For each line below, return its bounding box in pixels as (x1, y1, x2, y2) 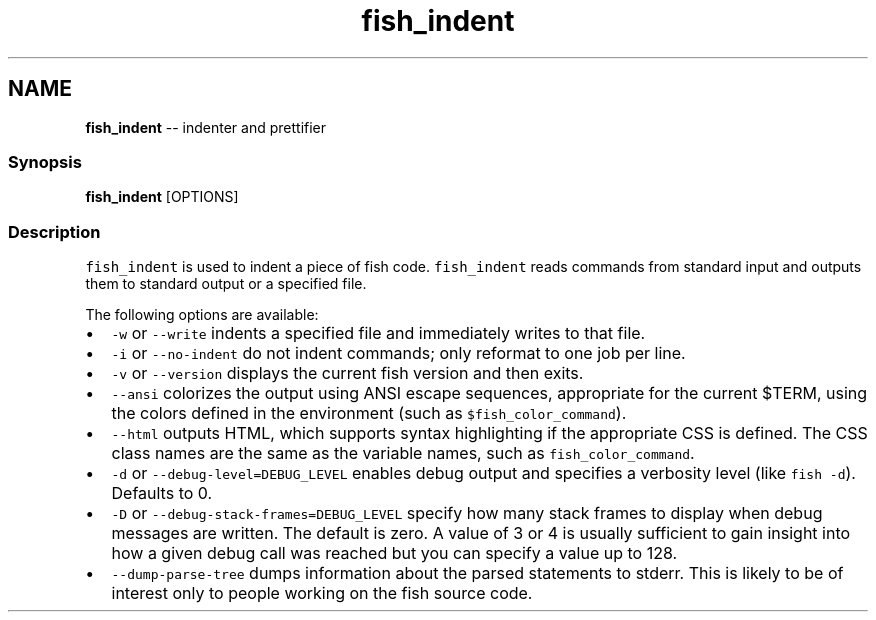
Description (8, 221, 101, 242)
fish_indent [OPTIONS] (85, 188, 239, 206)
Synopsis (8, 151, 82, 172)
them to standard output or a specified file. (85, 275, 367, 293)
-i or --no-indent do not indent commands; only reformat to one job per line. (111, 343, 686, 364)
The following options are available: (85, 306, 319, 324)
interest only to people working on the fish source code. (111, 583, 533, 604)
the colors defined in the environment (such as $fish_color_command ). (111, 403, 627, 424)
